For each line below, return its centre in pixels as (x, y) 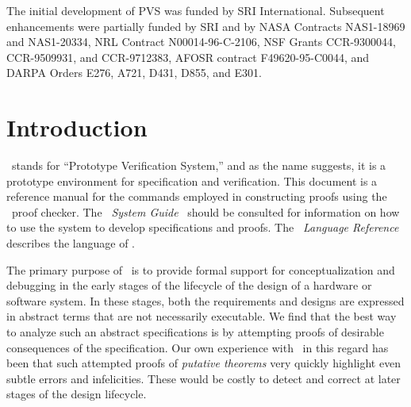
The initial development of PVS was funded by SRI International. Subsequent (196, 10)
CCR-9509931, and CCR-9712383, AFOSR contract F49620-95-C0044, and (188, 57)
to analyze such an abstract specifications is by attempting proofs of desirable (195, 332)
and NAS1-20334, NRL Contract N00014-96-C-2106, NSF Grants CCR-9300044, (202, 42)
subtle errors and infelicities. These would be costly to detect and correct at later (204, 378)
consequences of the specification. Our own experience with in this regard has (198, 347)
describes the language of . (71, 243)
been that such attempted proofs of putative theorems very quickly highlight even (204, 363)
